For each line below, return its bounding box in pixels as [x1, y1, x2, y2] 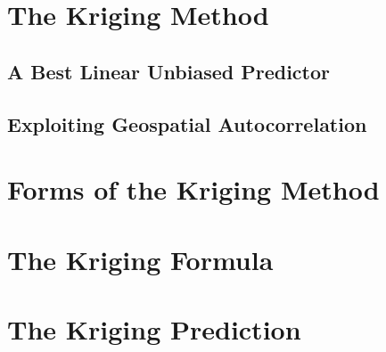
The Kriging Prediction [7, 310, 301, 347]
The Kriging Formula [7, 241, 274, 277]
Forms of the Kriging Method [7, 171, 380, 208]
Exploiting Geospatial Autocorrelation [7, 110, 367, 137]
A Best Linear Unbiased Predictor [7, 57, 330, 85]
